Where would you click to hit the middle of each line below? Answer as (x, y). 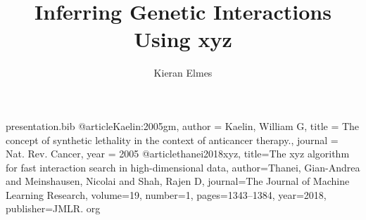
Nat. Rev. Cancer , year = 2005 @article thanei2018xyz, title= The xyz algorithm (178, 154)
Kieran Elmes (183, 73)
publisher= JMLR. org (53, 208)
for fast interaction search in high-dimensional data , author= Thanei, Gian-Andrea (183, 167)
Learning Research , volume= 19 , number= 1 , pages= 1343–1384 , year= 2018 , (166, 194)
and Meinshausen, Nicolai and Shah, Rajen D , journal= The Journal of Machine (178, 181)
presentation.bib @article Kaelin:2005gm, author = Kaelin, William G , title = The (183, 125)
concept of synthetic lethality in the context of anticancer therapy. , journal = (172, 140)
